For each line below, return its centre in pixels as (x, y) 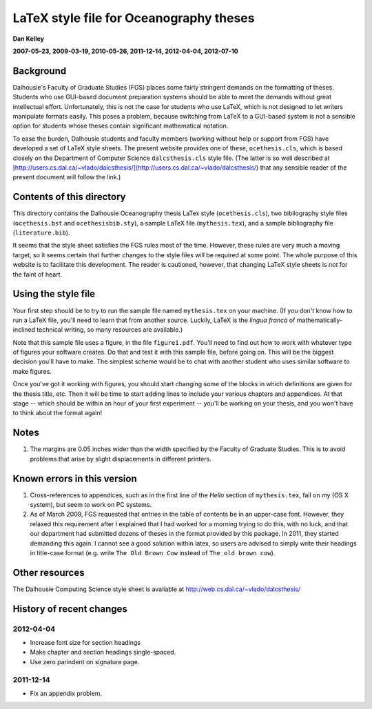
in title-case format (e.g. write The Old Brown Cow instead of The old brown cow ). (153, 552)
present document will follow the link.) (67, 177)
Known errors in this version (75, 478)
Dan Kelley (29, 39)
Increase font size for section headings (85, 643)
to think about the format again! (58, 413)
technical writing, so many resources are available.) (110, 330)
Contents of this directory (69, 197)
